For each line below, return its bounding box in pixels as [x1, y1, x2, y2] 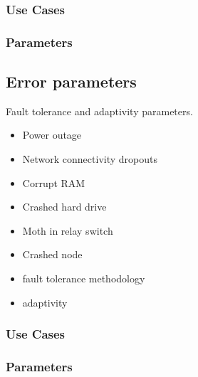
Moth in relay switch [22, 223, 113, 238]
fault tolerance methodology [22, 271, 145, 286]
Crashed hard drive [22, 199, 107, 214]
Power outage [22, 127, 82, 142]
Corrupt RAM [22, 175, 85, 190]
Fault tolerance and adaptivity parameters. [6, 103, 193, 118]
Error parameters [6, 70, 137, 92]
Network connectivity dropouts [22, 152, 157, 166]
